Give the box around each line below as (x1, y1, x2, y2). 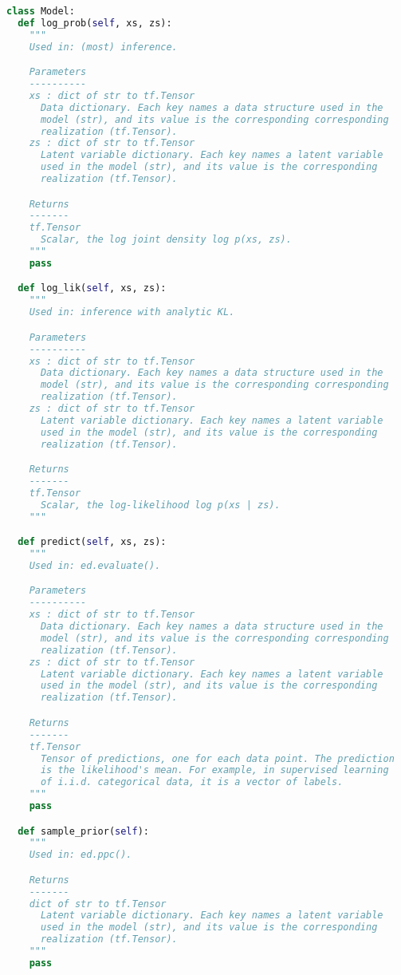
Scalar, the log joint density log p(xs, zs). (40, 234, 292, 246)
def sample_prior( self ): (18, 825, 150, 837)
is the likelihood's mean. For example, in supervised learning (40, 764, 389, 776)
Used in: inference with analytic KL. (29, 306, 235, 318)
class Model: (6, 6, 75, 17)
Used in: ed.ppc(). (29, 849, 132, 861)
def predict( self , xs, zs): (18, 536, 167, 548)
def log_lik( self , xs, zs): (18, 282, 167, 294)
